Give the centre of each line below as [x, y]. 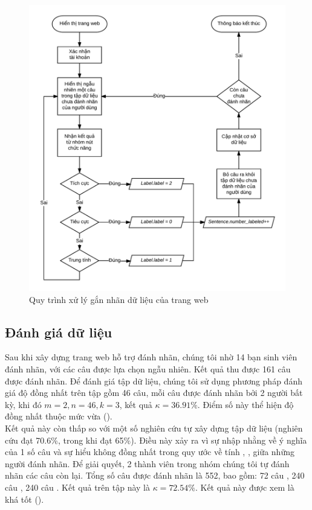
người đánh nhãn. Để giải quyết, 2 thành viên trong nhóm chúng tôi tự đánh [147, 463]
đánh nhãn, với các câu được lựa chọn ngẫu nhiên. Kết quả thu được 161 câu [148, 368]
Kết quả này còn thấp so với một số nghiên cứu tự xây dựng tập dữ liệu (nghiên [154, 428]
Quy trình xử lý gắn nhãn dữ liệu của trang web [119, 299]
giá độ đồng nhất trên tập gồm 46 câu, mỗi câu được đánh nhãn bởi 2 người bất [154, 393]
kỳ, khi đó [23, 404]
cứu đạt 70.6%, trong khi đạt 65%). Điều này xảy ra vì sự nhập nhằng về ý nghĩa [156, 440]
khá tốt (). [24, 499]
